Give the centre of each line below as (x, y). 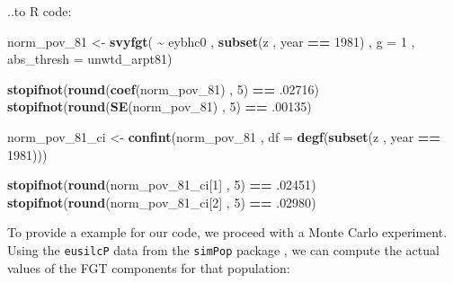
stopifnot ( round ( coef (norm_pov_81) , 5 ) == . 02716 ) (164, 88)
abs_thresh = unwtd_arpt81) (90, 59)
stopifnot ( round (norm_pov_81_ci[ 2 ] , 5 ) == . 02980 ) (162, 202)
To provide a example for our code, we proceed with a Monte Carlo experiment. (227, 232)
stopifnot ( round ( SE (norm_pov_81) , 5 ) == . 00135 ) (160, 106)
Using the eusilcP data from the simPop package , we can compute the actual (223, 249)
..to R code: (40, 11)
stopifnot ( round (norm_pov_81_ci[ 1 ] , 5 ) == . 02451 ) (162, 185)
